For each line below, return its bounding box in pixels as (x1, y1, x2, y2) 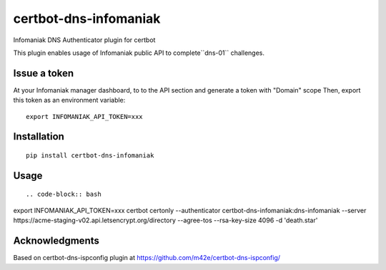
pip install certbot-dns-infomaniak (26, 152, 154, 160)
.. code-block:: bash (26, 190, 102, 199)
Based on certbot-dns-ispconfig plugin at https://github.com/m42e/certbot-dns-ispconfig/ (13, 254, 281, 262)
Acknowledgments (13, 235, 100, 247)
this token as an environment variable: (13, 96, 126, 105)
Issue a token (13, 67, 74, 79)
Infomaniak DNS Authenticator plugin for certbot (13, 36, 156, 44)
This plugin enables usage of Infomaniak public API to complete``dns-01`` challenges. (13, 48, 264, 57)
